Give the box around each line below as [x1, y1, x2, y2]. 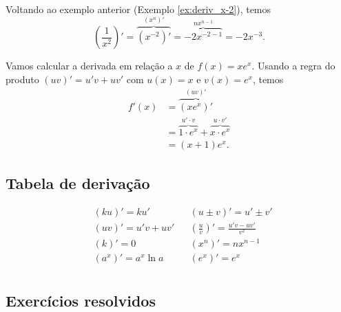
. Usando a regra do [251, 58, 335, 73]
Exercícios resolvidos [6, 289, 156, 311]
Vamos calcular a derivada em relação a [6, 58, 173, 73]
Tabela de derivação [6, 172, 150, 193]
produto [6, 71, 39, 86]
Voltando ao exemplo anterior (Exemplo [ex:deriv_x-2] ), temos [6, 2, 271, 16]
